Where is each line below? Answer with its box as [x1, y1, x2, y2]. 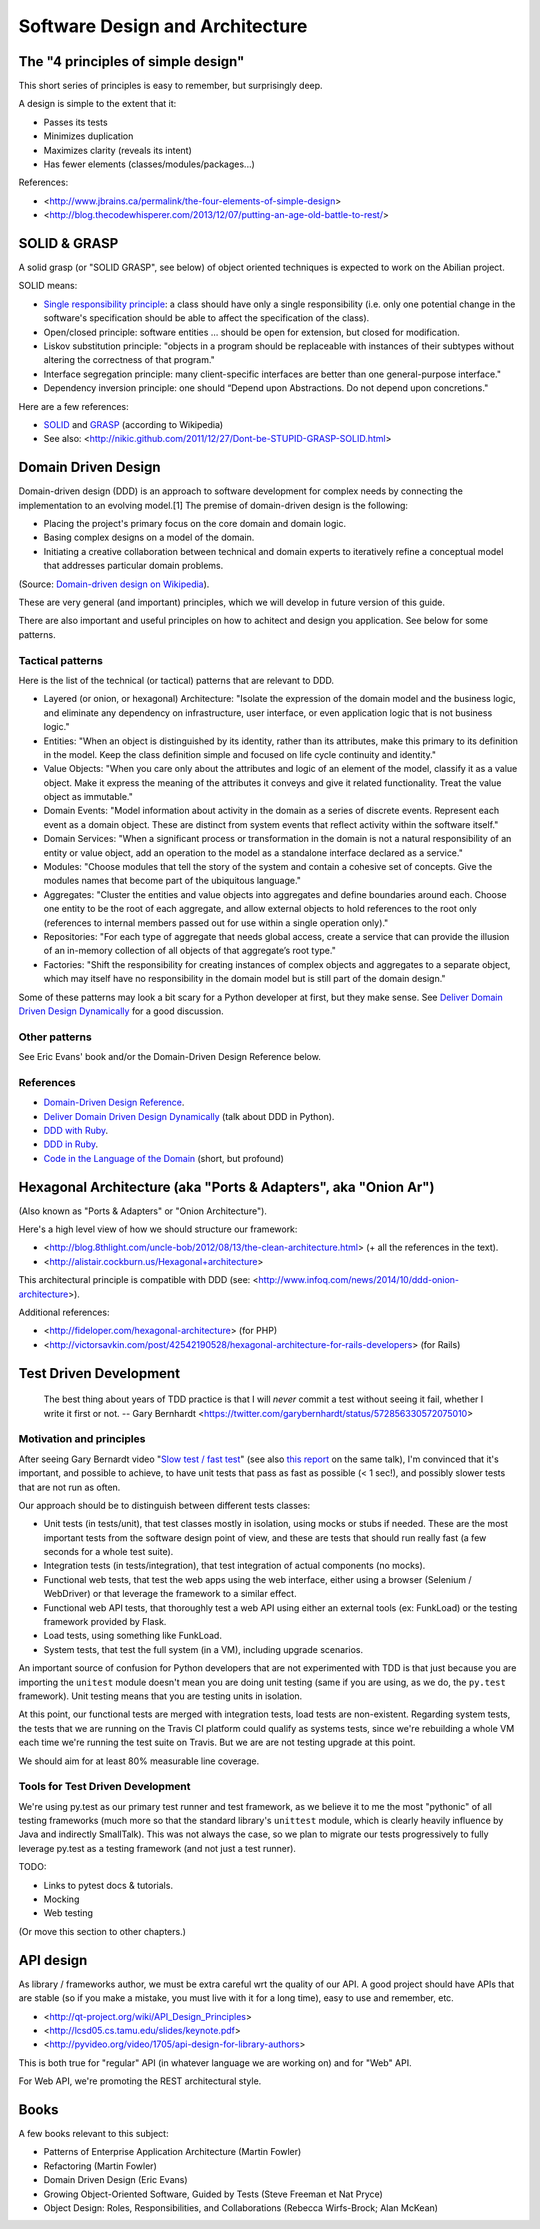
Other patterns [18, 1030, 92, 1044]
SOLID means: [18, 280, 78, 292]
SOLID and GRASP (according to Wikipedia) [43, 419, 224, 430]
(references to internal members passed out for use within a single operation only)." [43, 916, 389, 929]
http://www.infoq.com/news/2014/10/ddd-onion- [258, 1274, 460, 1286]
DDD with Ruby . [43, 1125, 109, 1136]
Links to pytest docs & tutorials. [43, 1879, 174, 1891]
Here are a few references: [18, 400, 129, 412]
